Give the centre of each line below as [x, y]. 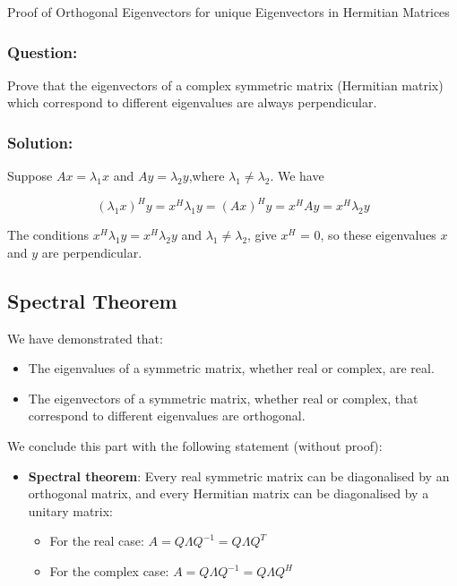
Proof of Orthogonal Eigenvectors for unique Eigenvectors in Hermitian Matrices [228, 12]
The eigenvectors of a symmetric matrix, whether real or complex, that [223, 398]
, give [262, 235]
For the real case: [97, 541]
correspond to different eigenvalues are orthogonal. [167, 416]
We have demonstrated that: [85, 338]
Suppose [30, 176]
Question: [43, 51]
